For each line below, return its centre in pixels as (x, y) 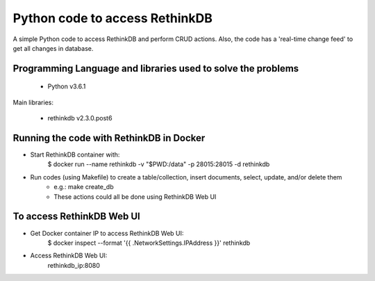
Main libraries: (33, 102)
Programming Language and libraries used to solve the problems (156, 69)
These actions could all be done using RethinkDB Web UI (135, 196)
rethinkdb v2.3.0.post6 (80, 118)
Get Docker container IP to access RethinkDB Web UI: (107, 233)
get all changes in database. (53, 48)
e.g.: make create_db (84, 187)
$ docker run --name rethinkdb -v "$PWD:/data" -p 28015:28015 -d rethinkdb (159, 164)
